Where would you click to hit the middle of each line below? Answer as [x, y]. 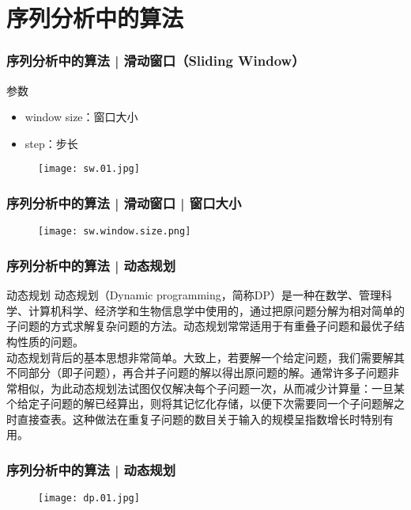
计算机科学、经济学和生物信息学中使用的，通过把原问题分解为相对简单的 [216, 310]
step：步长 [51, 143]
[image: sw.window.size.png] [115, 232]
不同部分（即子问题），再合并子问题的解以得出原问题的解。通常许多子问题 [197, 373]
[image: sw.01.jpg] [89, 169]
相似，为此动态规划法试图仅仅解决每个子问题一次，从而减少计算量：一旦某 [211, 388]
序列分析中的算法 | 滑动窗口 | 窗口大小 [124, 202]
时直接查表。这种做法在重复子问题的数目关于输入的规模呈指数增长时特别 [194, 419]
